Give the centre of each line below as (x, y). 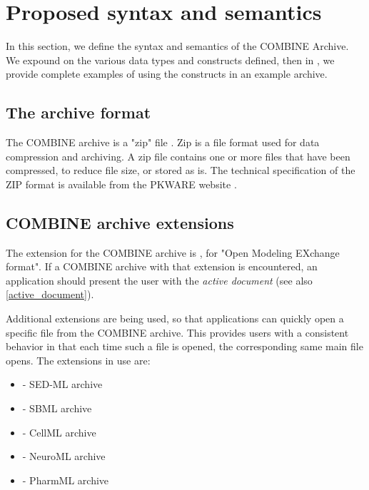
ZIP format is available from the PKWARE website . (121, 184)
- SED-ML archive (62, 384)
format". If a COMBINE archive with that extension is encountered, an (162, 266)
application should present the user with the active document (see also (159, 280)
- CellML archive (59, 432)
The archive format (79, 112)
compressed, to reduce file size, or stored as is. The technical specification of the (181, 170)
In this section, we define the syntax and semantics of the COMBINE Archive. (177, 46)
